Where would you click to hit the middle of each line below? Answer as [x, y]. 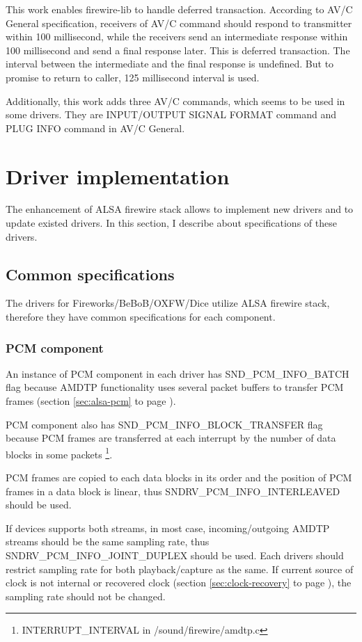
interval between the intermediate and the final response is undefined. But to [170, 64]
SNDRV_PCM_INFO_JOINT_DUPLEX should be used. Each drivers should [175, 555]
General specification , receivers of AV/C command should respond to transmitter [179, 23]
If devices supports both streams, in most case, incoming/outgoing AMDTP [168, 528]
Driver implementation [118, 176]
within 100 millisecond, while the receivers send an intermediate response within [177, 37]
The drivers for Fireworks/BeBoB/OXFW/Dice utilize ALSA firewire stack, [168, 303]
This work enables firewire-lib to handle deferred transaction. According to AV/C [179, 9]
